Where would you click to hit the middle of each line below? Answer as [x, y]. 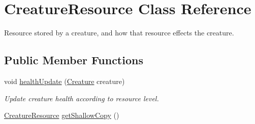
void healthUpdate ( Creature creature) [65, 81]
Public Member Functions [74, 60]
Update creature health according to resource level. [82, 98]
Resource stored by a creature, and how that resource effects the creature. [119, 33]
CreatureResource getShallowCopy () [62, 115]
